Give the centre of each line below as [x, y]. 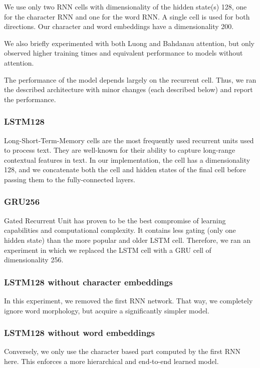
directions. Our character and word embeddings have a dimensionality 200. [119, 26]
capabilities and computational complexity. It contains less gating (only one [120, 230]
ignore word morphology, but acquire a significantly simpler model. [107, 310]
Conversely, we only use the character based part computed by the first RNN [122, 351]
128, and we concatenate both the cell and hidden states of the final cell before [125, 169]
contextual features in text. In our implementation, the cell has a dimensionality [127, 159]
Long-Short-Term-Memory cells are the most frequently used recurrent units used [129, 140]
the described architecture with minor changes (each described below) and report [128, 89]
